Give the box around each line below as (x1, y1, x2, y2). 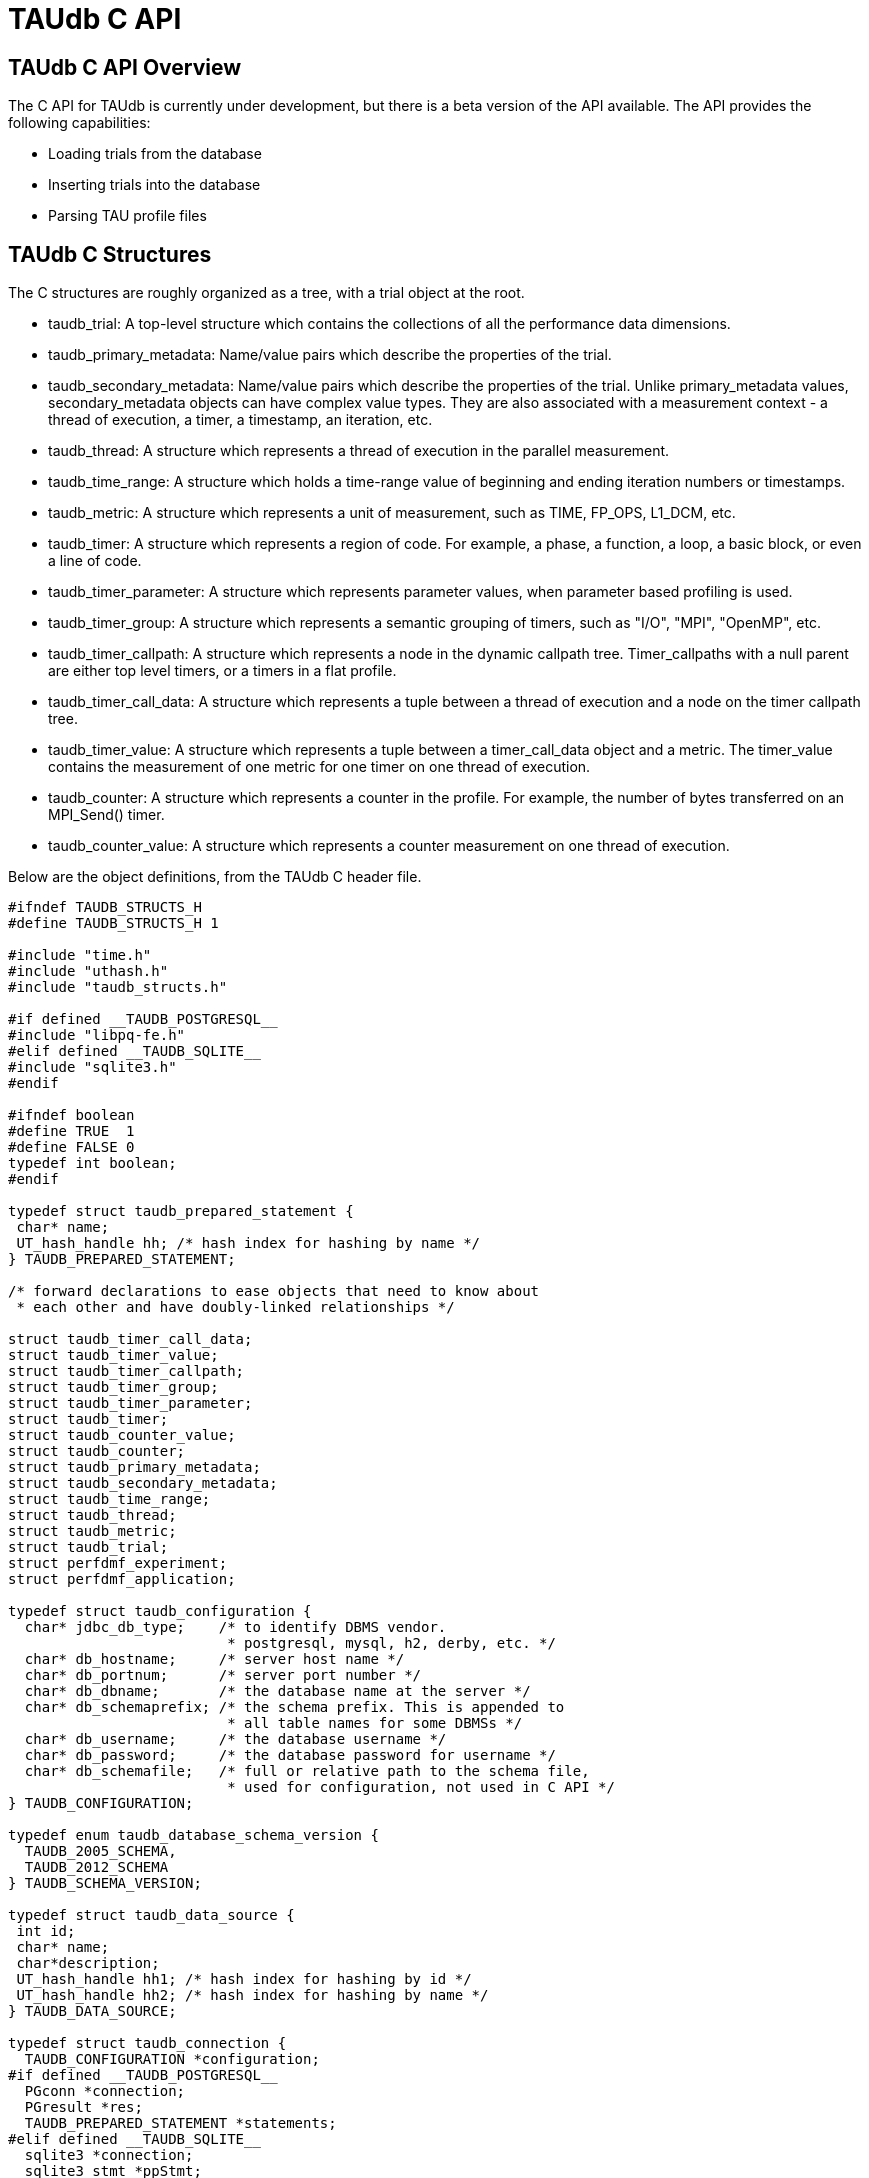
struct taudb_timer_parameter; (8, 1395, 253, 1412)
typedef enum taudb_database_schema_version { (8, 1827, 379, 1844)
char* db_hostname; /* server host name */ (24, 1651, 405, 1668)
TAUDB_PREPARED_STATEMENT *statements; (24, 2115, 337, 2132)
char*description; (16, 1955, 160, 1972)
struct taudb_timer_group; (8, 1379, 219, 1396)
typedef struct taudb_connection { (8, 2035, 287, 2052)
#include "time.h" (8, 947, 152, 964)
